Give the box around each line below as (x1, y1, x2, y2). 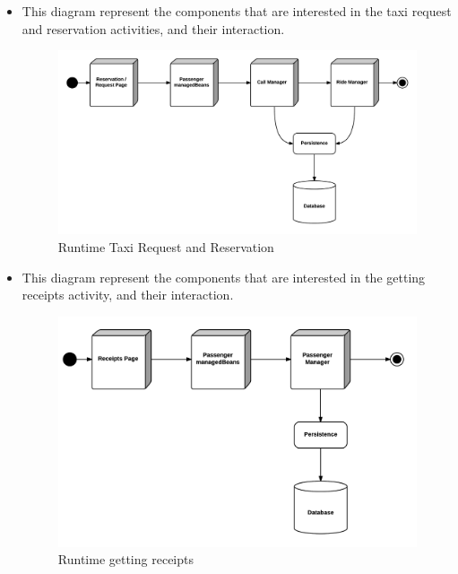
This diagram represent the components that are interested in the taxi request (22, 2, 452, 20)
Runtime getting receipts (57, 550, 194, 569)
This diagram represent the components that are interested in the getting (22, 267, 426, 286)
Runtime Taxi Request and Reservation (57, 237, 274, 256)
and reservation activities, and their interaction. (22, 19, 285, 38)
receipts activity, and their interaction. (22, 285, 234, 304)
